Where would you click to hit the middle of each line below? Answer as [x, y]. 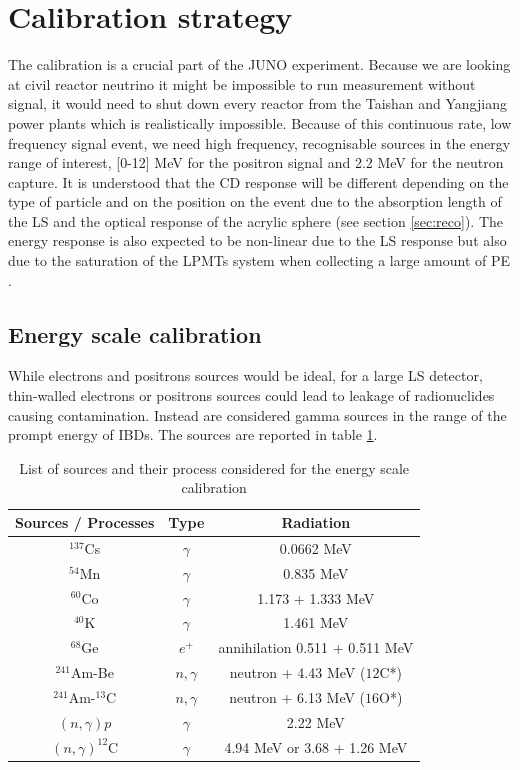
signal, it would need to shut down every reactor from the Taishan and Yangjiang [257, 103]
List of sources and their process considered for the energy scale [214, 467]
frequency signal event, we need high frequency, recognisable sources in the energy [259, 142]
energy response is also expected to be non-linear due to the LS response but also [257, 240]
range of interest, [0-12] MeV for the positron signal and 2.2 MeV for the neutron [256, 162]
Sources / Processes [85, 522]
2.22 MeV [315, 721]
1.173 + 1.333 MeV [316, 597]
